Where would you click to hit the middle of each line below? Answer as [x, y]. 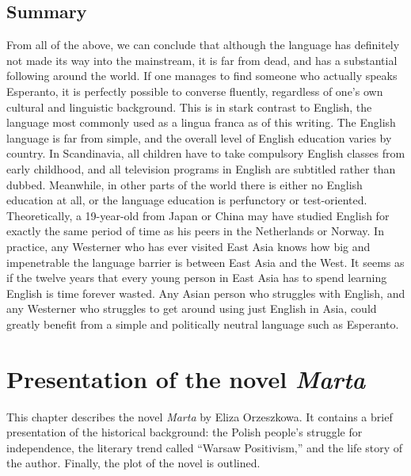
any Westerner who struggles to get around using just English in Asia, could [192, 308]
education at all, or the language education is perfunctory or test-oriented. [187, 200]
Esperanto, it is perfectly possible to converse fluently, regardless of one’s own [195, 91]
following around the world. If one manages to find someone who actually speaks [202, 76]
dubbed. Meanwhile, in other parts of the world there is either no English [185, 184]
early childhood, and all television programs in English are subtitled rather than [201, 168]
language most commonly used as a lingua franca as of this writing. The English [201, 122]
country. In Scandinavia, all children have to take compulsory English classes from [206, 153]
